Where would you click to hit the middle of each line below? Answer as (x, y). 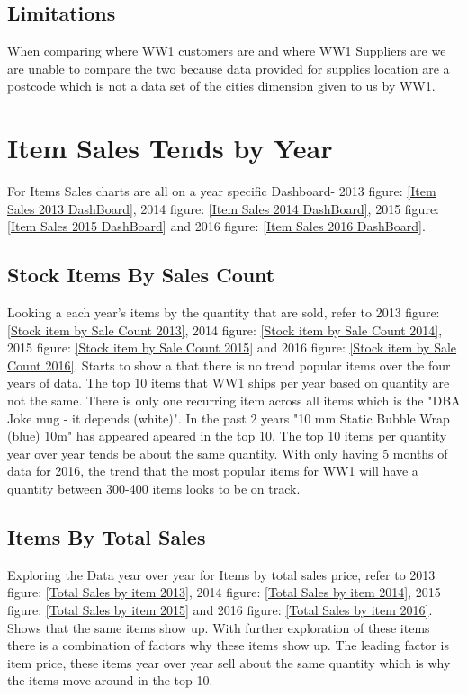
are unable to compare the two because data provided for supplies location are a (229, 68)
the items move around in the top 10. (110, 680)
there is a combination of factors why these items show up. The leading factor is (228, 645)
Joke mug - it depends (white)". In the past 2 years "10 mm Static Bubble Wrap (229, 418)
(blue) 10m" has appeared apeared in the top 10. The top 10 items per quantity (227, 436)
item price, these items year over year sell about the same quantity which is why (229, 662)
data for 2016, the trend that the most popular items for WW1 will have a (213, 471)
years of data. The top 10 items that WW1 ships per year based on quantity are (229, 383)
